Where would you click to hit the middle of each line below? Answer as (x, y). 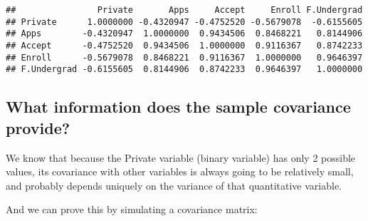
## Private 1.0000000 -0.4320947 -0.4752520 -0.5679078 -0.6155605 (184, 22)
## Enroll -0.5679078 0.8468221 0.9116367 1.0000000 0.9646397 (184, 57)
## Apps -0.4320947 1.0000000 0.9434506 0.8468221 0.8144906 (184, 34)
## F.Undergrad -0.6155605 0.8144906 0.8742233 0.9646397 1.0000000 (184, 70)
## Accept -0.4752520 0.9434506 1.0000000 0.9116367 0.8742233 (184, 45)
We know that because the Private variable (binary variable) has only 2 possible (181, 157)
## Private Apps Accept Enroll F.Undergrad (184, 10)
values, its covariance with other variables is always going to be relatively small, (180, 171)
